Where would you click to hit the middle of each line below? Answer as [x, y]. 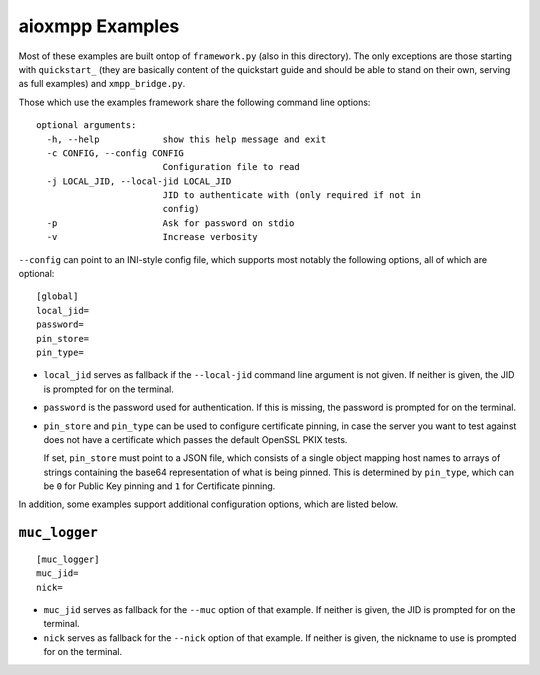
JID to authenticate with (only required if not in [292, 195]
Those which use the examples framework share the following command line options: [194, 102]
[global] [57, 296]
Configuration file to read [231, 167]
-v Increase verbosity [152, 237]
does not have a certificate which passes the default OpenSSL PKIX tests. [195, 439]
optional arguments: [86, 125]
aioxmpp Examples [99, 26]
